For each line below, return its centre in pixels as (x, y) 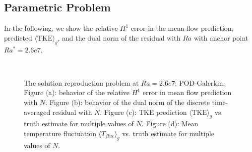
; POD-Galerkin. (200, 82)
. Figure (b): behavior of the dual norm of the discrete (127, 102)
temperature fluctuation (60, 133)
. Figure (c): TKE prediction (143, 112)
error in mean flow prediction (187, 92)
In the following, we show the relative (61, 28)
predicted (18, 37)
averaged (37, 112)
